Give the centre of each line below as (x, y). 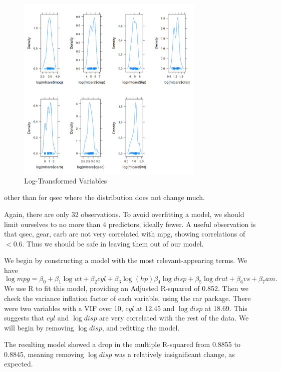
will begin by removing (39, 327)
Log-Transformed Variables (66, 180)
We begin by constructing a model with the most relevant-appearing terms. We (126, 260)
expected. (19, 364)
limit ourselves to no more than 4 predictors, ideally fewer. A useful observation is (130, 224)
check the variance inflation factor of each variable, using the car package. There (127, 298)
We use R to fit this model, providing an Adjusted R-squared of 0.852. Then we (126, 288)
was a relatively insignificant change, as (175, 354)
